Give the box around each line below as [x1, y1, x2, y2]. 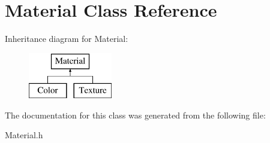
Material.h [5, 129, 43, 141]
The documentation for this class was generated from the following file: [5, 108, 266, 121]
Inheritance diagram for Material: [5, 32, 128, 45]
